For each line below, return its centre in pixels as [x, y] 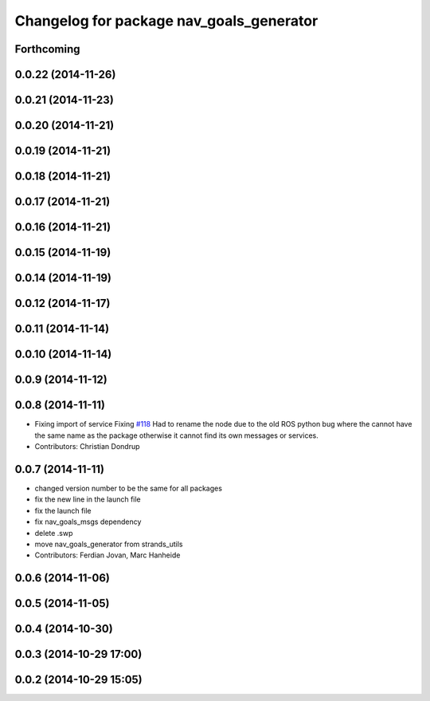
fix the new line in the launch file [88, 499]
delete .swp [54, 533]
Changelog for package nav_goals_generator [166, 21]
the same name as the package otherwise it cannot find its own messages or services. [176, 435]
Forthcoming [47, 49]
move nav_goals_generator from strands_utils [109, 544]
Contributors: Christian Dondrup [87, 447]
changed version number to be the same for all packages [129, 488]
